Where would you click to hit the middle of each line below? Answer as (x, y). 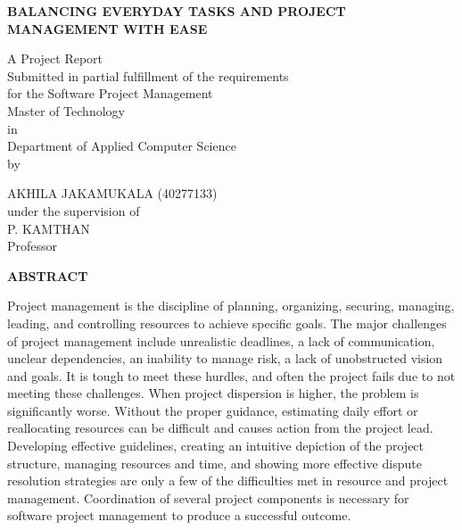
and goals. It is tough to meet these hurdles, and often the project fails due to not (231, 375)
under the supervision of (74, 210)
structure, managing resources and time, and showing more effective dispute (214, 463)
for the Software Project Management (110, 93)
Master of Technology (66, 110)
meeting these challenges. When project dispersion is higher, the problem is (213, 393)
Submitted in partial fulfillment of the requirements (148, 75)
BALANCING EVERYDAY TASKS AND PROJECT (177, 11)
